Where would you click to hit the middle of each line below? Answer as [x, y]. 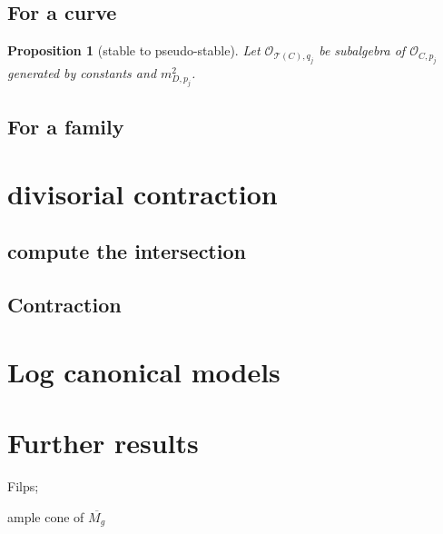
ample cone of [46, 516]
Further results [103, 442]
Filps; [23, 485]
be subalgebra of [362, 50]
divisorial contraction [143, 193]
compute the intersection [127, 251]
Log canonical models [144, 371]
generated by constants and [82, 72]
